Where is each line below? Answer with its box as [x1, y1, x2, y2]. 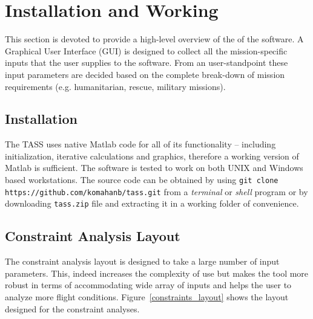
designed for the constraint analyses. [5, 302, 140, 315]
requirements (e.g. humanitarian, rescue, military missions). [5, 80, 226, 92]
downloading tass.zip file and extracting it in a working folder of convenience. [5, 197, 299, 210]
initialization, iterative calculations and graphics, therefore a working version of [5, 149, 299, 162]
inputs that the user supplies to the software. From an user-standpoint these [5, 56, 288, 69]
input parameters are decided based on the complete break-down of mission [5, 68, 285, 80]
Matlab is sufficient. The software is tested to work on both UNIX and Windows [5, 161, 303, 174]
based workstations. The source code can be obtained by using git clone [5, 173, 278, 186]
